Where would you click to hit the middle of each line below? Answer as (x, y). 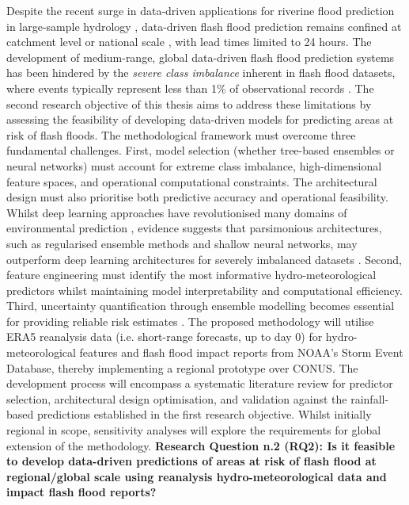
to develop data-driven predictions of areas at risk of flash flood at (191, 461)
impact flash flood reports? (81, 492)
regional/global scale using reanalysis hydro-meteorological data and (197, 476)
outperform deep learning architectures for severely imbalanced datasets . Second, (204, 259)
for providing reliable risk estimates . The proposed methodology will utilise (190, 321)
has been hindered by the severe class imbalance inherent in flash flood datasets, (201, 73)
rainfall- (370, 398)
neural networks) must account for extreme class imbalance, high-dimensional (194, 165)
